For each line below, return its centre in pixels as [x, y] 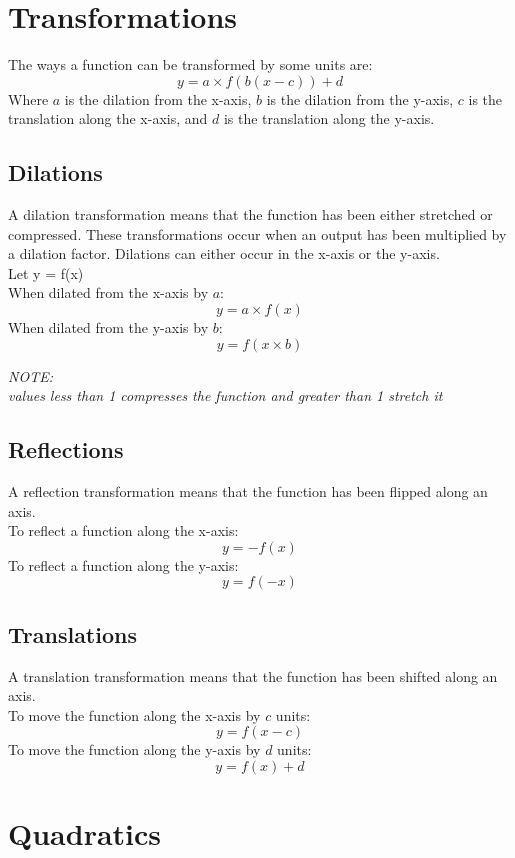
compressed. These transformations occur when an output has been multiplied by [257, 233]
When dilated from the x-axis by [108, 292]
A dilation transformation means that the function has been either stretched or [250, 214]
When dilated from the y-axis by [108, 327]
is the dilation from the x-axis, [158, 98]
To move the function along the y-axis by [134, 749]
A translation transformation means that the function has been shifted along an [253, 675]
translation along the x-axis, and [108, 118]
